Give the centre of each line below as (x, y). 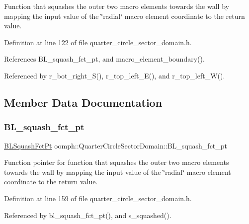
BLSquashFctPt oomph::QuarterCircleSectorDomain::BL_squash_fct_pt (116, 145)
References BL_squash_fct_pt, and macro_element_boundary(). (104, 59)
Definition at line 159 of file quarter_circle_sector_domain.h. (98, 198)
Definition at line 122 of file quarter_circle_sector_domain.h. (98, 42)
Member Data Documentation (83, 102)
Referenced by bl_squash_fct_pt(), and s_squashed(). (88, 215)
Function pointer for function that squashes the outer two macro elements (117, 162)
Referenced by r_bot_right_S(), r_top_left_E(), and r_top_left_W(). (115, 75)
